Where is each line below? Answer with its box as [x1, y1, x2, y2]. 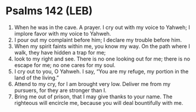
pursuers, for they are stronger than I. [14, 87, 107, 94]
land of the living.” [14, 74, 59, 81]
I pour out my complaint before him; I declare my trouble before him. [14, 36, 182, 43]
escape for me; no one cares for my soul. [14, 61, 116, 69]
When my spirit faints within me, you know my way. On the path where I [14, 43, 190, 50]
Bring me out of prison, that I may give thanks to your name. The [14, 93, 173, 100]
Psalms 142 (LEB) [5, 4, 93, 18]
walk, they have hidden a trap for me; [14, 49, 106, 56]
